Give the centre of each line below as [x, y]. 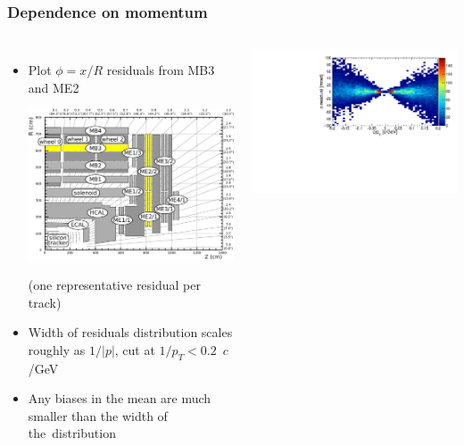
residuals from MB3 [161, 70]
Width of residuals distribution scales [130, 332]
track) [45, 302]
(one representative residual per [114, 284]
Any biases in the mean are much [120, 398]
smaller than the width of [98, 415]
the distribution [72, 433]
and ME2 [54, 87]
